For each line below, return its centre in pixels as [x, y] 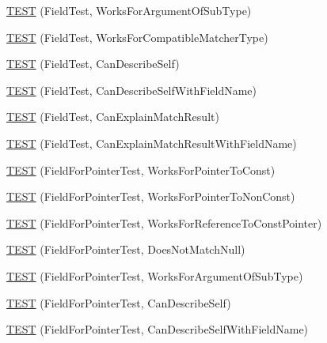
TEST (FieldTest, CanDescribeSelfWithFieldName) [132, 90]
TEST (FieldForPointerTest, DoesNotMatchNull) [126, 249]
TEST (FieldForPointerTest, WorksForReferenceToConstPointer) [164, 222]
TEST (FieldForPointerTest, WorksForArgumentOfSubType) [155, 275]
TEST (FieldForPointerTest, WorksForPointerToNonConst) [151, 196]
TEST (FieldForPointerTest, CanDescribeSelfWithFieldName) [158, 329]
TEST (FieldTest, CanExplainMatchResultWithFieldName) [152, 143]
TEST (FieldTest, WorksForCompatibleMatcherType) [137, 37]
